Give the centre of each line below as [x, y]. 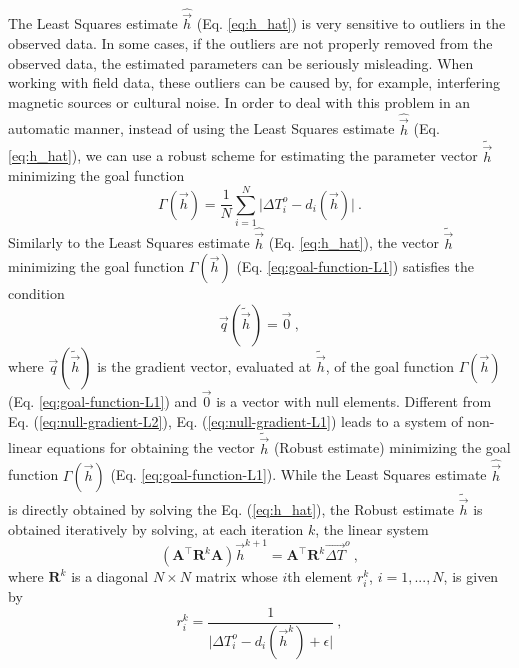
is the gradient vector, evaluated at [204, 365]
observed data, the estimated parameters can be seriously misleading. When [241, 62]
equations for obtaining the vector [150, 447]
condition [36, 293]
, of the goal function [390, 365]
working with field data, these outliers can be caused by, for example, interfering [254, 82]
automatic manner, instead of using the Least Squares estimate [201, 128]
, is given [471, 576]
